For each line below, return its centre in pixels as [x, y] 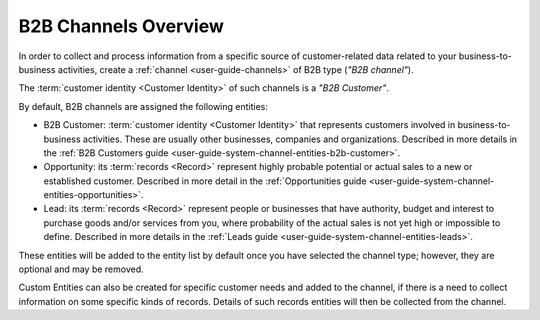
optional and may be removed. [81, 269]
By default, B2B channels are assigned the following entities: [143, 106]
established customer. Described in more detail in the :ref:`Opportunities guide [205, 181]
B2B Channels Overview [121, 26]
